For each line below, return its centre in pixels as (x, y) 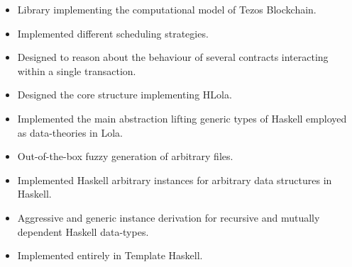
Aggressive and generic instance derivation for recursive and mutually (169, 217)
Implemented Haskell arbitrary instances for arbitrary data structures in (175, 180)
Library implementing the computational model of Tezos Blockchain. (167, 9)
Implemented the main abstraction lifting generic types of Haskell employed (182, 118)
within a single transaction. (77, 70)
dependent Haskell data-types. (83, 231)
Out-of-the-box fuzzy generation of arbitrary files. (125, 156)
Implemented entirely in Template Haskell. (110, 255)
